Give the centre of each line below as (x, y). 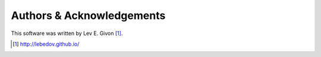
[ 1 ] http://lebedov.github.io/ (46, 44)
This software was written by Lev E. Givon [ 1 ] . (67, 33)
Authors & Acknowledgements (88, 15)
